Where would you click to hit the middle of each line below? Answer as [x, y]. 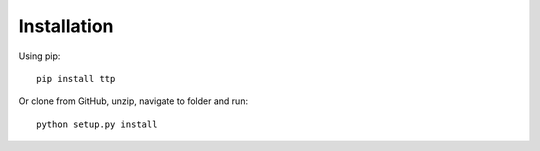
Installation [66, 26]
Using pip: [39, 56]
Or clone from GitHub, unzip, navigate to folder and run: [133, 101]
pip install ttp [76, 78]
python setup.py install [97, 124]
